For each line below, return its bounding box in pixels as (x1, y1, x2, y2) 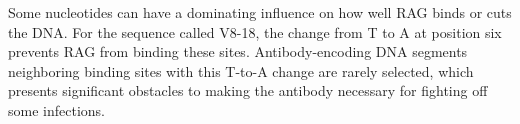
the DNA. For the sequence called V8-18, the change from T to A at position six (8, 21, 502, 42)
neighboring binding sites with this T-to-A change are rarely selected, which (8, 60, 474, 81)
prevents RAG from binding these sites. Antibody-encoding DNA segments (8, 41, 468, 62)
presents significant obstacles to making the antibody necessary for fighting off (8, 80, 488, 101)
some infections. (8, 99, 105, 120)
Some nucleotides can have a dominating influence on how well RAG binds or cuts (8, 2, 512, 22)
